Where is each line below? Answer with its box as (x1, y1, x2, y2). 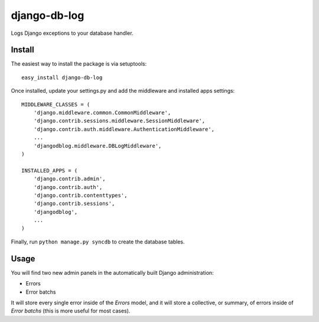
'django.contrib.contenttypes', (33, 192, 128, 199)
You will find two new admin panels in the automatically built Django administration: (11, 269, 214, 276)
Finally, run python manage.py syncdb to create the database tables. (11, 238, 185, 245)
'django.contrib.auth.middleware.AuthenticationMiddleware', (33, 126, 215, 132)
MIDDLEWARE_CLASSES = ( (21, 101, 90, 108)
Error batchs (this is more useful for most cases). (11, 307, 131, 314)
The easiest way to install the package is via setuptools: (11, 60, 147, 67)
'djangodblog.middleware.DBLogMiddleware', (33, 142, 162, 149)
